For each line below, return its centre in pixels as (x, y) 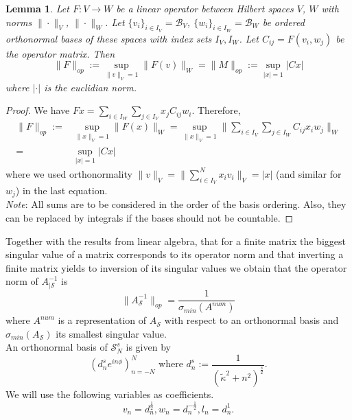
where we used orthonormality (69, 173)
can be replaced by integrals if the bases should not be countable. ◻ (150, 218)
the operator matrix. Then (60, 53)
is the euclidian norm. (90, 87)
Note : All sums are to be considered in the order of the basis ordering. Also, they (176, 204)
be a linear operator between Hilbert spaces (205, 8)
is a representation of (102, 320)
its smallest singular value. (111, 333)
